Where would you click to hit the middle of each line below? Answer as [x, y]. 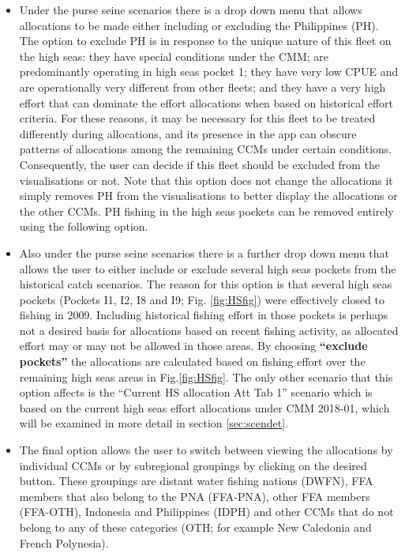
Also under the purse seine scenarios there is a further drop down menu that [204, 252]
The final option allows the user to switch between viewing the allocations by [206, 450]
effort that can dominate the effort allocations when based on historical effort [206, 102]
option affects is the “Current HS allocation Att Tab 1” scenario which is [196, 392]
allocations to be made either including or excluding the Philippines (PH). [199, 25]
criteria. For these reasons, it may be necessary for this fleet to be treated [197, 118]
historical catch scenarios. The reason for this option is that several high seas [206, 284]
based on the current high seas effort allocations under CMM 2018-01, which [204, 407]
